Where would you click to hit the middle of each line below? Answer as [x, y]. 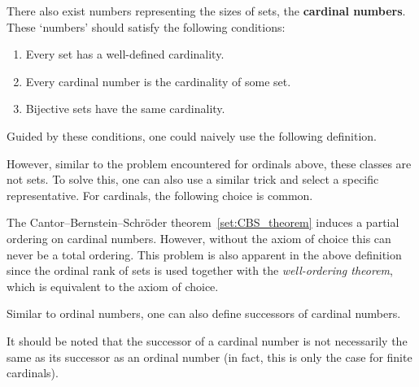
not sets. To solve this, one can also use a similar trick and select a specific [193, 179]
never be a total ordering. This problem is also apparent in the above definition [204, 254]
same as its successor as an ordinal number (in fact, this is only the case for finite [209, 357]
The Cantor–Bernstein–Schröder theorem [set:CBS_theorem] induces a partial [203, 222]
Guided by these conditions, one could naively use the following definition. [192, 135]
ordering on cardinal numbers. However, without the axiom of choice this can [199, 238]
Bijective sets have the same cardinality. [125, 109]
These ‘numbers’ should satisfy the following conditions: [146, 26]
